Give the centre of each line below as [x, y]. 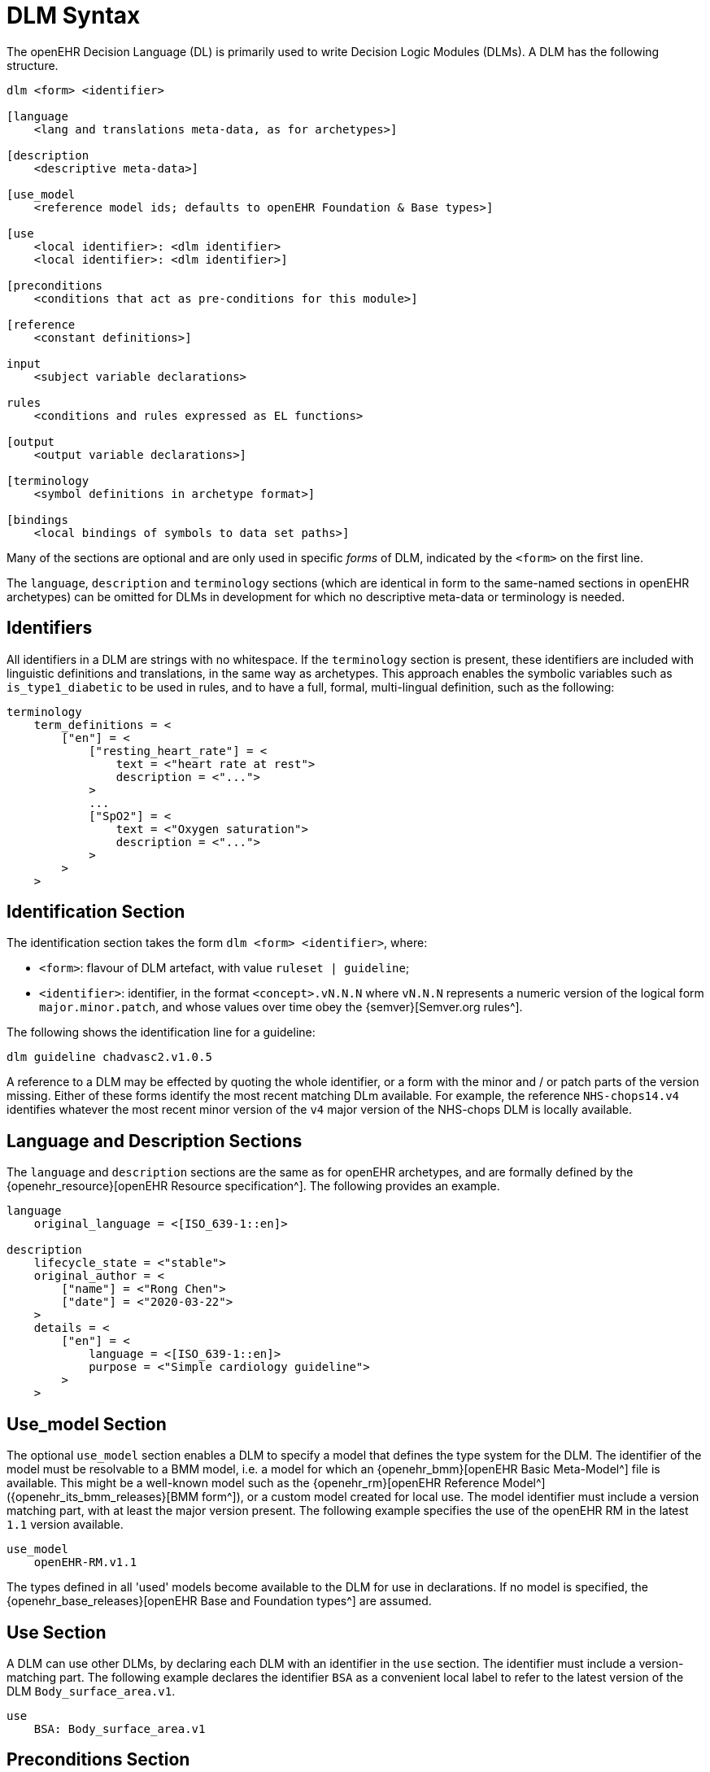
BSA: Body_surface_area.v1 [120, 1728]
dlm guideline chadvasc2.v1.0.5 [109, 1057]
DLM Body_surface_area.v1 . [91, 1691]
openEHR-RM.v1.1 [85, 1563]
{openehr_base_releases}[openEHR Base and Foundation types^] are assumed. [219, 1601]
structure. [33, 65]
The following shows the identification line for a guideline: [161, 1032]
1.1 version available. [65, 1525]
